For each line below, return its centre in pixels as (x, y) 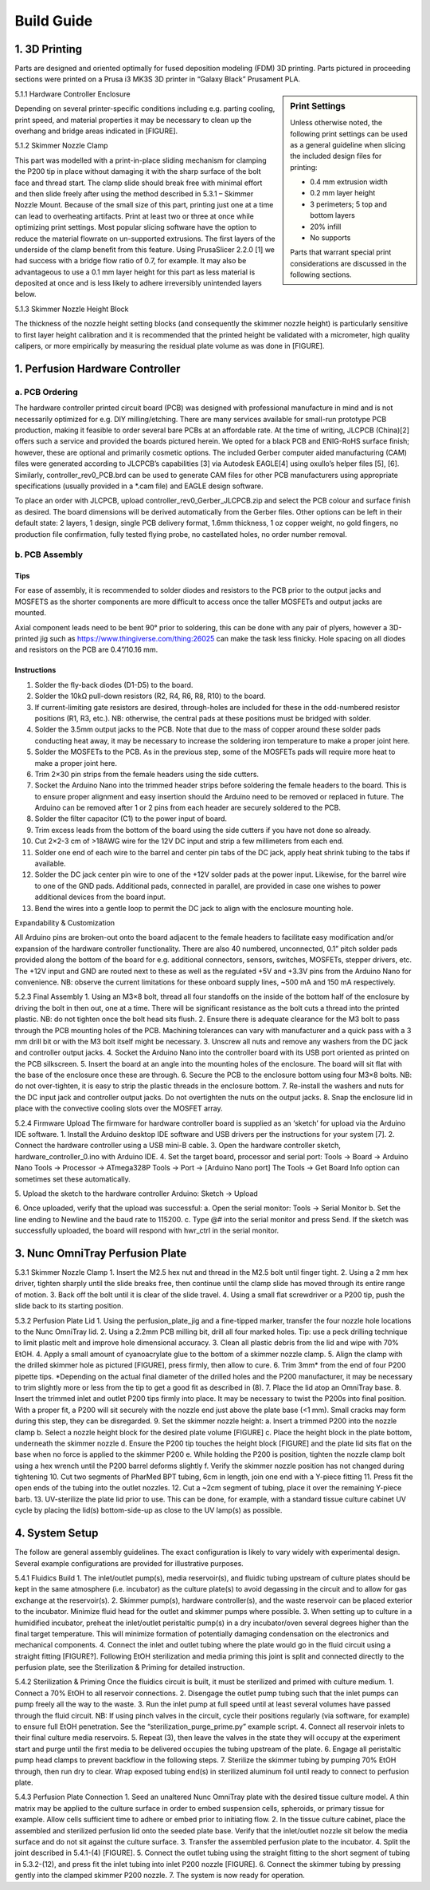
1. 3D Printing (49, 49)
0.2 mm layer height (343, 193)
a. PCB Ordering (47, 392)
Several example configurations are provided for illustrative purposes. (129, 1563)
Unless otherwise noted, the (336, 123)
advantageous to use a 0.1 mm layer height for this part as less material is (135, 272)
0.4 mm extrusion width (349, 182)
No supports (330, 238)
